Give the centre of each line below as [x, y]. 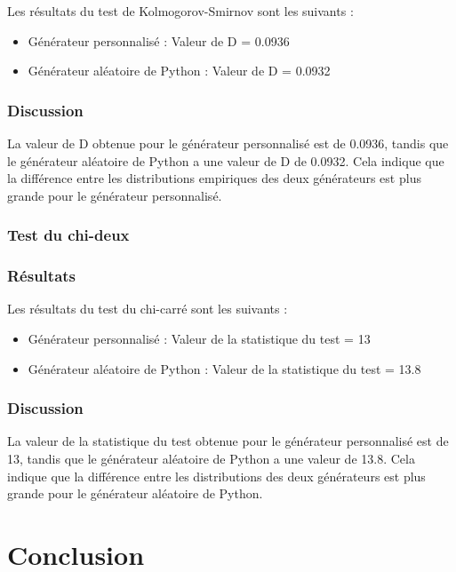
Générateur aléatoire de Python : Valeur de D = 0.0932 [179, 71]
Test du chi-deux [68, 235]
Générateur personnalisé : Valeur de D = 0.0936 [159, 40]
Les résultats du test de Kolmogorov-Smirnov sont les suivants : [180, 11]
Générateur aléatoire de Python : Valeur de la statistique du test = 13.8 [224, 368]
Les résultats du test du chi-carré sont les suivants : [148, 309]
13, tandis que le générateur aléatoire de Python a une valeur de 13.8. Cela [211, 459]
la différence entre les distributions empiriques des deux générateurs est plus [214, 178]
